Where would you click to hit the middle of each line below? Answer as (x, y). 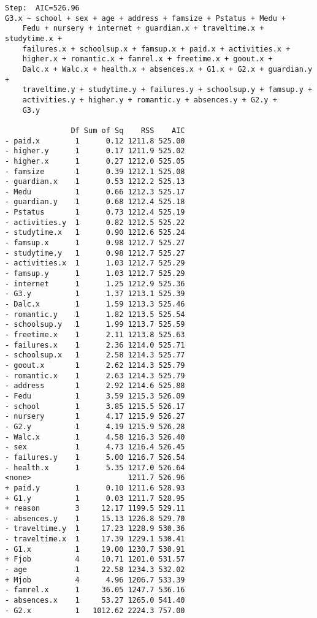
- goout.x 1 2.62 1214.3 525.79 (95, 365)
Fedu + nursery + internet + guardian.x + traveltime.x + (143, 29)
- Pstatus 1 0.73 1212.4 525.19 (95, 212)
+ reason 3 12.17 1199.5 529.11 (95, 509)
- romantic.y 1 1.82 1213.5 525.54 (95, 314)
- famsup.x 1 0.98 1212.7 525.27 (95, 243)
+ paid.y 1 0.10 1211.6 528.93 (95, 488)
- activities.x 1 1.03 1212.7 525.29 (95, 263)
